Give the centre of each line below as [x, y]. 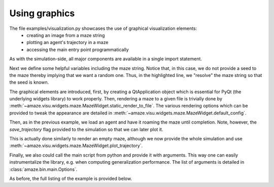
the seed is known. [29, 82]
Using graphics [42, 13]
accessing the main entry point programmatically [78, 49]
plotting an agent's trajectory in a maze [67, 43]
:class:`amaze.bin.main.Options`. [43, 169]
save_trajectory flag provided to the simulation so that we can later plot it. [86, 129]
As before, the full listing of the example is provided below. [71, 178]
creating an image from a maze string [66, 35]
